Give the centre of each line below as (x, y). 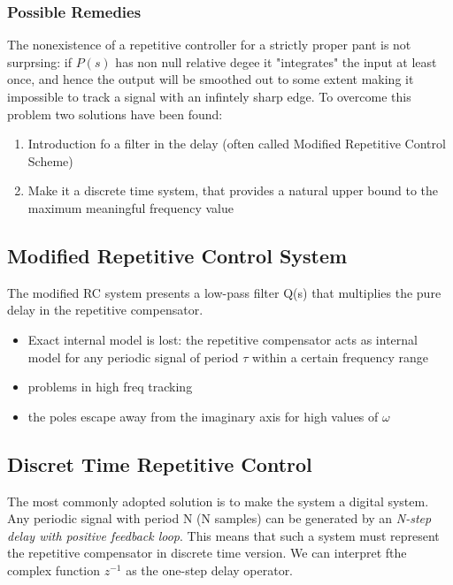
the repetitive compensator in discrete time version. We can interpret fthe (207, 553)
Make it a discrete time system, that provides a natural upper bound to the (233, 190)
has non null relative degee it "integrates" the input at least (276, 61)
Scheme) (50, 160)
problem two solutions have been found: (115, 114)
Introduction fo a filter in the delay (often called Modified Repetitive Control (237, 144)
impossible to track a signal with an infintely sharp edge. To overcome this (209, 96)
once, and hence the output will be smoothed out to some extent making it (211, 79)
